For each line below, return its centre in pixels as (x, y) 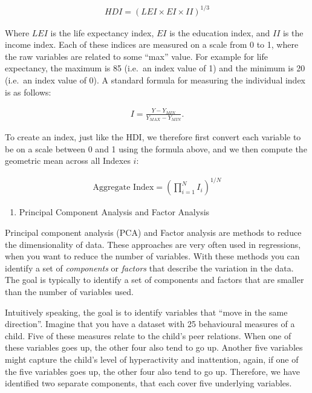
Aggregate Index (123, 188)
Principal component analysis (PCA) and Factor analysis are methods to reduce (153, 232)
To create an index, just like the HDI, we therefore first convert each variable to (153, 137)
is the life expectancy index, (102, 32)
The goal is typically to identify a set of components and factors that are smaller (154, 280)
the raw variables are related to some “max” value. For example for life (136, 56)
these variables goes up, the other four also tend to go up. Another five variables (154, 347)
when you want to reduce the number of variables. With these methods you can (152, 256)
